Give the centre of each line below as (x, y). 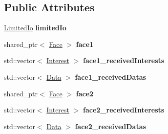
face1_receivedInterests (124, 60)
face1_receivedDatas (110, 77)
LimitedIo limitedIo (35, 28)
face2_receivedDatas (110, 126)
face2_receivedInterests (124, 110)
